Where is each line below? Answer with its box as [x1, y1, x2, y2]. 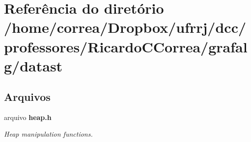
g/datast [4, 55, 63, 75]
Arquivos [4, 89, 51, 104]
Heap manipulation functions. [4, 128, 93, 139]
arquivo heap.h [4, 112, 52, 122]
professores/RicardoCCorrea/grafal [4, 36, 248, 56]
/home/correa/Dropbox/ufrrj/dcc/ [4, 17, 247, 37]
